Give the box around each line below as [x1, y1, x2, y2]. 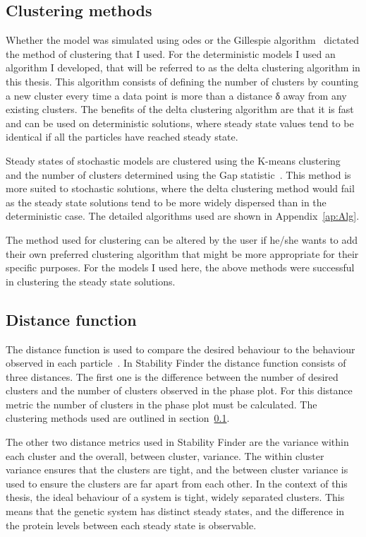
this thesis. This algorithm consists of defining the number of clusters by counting [6, 73, 359, 88]
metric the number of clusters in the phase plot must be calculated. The [6, 396, 317, 411]
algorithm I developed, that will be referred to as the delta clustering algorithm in [6, 60, 360, 75]
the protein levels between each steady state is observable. [6, 517, 257, 532]
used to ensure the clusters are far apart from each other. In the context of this [6, 476, 348, 490]
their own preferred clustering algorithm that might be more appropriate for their [6, 246, 359, 261]
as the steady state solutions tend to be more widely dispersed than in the [6, 194, 327, 209]
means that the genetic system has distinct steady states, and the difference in [6, 504, 345, 519]
